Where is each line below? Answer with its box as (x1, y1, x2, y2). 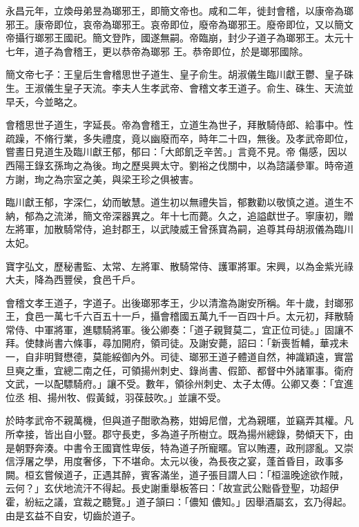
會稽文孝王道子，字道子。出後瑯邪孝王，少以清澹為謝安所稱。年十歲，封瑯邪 (6, 295, 353, 309)
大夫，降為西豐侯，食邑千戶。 (6, 272, 141, 287)
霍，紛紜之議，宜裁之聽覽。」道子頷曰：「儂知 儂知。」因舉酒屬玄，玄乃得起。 (6, 495, 352, 508)
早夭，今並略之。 (6, 94, 83, 108)
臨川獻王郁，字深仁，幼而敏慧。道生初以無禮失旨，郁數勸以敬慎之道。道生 (6, 195, 344, 209)
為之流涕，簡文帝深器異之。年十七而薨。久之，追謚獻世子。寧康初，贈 (34, 208, 353, 222)
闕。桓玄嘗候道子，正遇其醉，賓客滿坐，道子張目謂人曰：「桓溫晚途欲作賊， (6, 467, 349, 481)
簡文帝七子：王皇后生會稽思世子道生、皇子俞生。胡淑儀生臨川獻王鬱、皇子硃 (6, 67, 353, 82)
